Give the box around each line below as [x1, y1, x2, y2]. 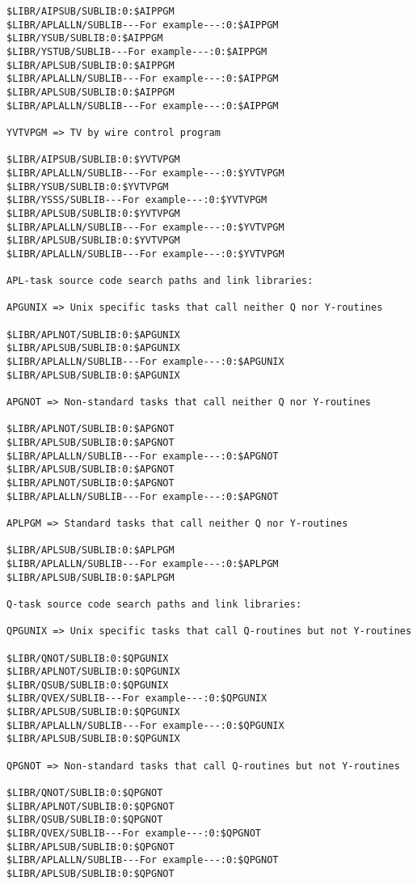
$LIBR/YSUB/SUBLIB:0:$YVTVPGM [6, 180, 169, 193]
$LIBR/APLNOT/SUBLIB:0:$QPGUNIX [6, 666, 180, 678]
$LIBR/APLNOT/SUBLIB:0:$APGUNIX [6, 328, 180, 341]
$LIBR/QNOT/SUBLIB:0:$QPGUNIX [6, 652, 169, 664]
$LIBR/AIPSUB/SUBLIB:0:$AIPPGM [6, 6, 175, 17]
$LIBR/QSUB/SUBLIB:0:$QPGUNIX [6, 679, 169, 691]
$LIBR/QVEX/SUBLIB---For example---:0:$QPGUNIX [6, 692, 267, 705]
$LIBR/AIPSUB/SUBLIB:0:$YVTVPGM [6, 154, 180, 166]
